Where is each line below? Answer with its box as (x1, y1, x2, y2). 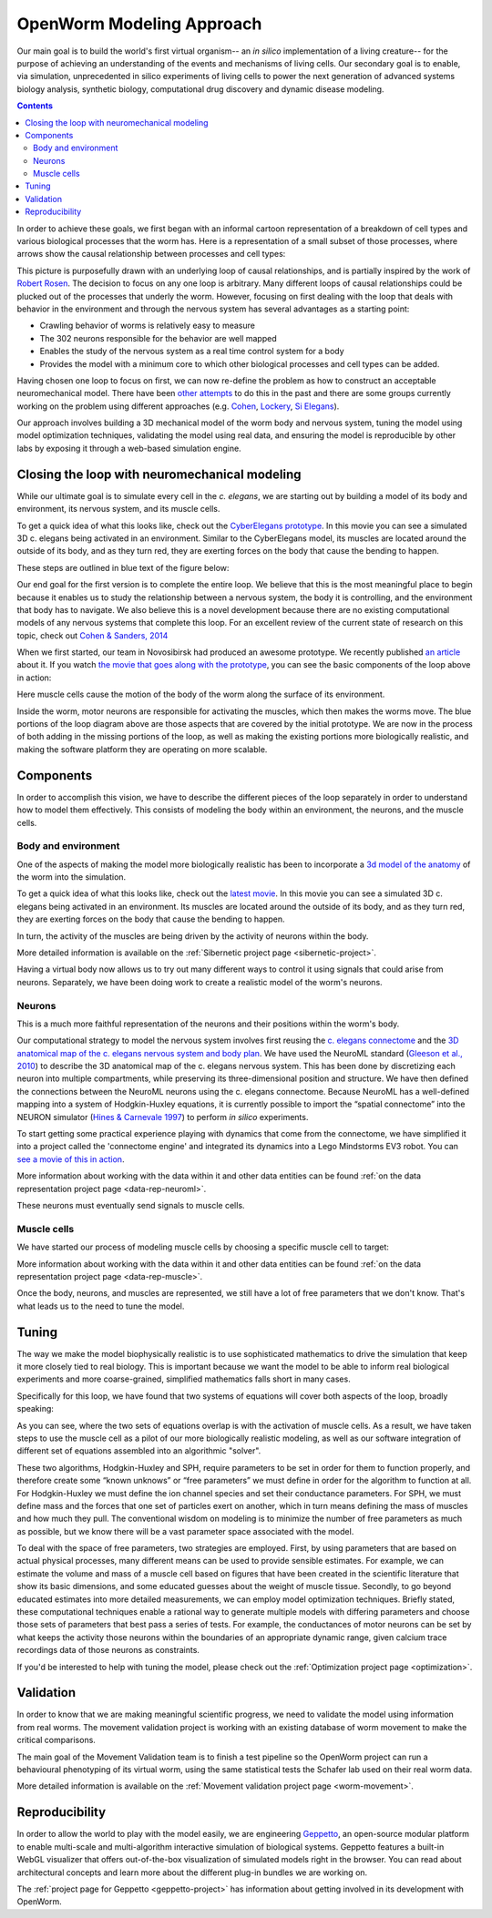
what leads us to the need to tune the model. (16, 1301, 185, 1311)
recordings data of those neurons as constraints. (16, 1645, 200, 1656)
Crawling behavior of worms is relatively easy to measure (39, 320, 255, 332)
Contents (16, 100, 54, 111)
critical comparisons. (16, 1735, 96, 1746)
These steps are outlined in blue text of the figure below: (16, 562, 230, 573)
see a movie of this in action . (16, 1153, 125, 1165)
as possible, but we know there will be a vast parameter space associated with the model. (16, 1525, 354, 1536)
